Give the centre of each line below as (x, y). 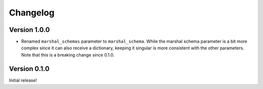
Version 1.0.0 (29, 30)
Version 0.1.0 (29, 68)
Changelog (32, 13)
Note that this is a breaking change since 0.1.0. (68, 55)
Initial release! (23, 80)
